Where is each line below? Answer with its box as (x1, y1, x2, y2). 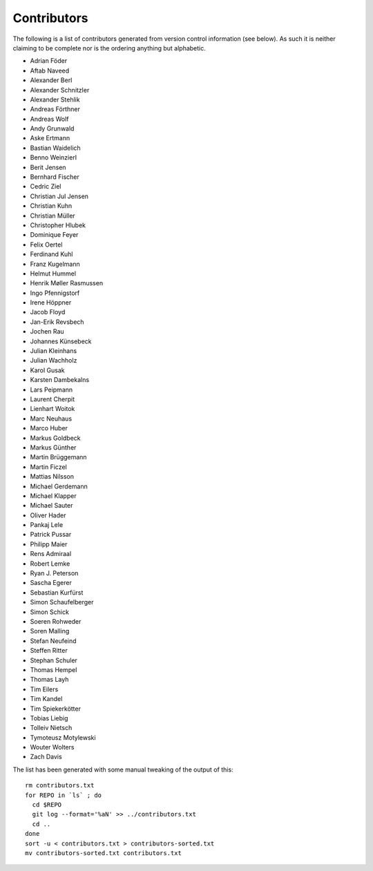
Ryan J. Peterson (30, 569, 79, 577)
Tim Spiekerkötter (30, 705, 81, 713)
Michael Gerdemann (30, 482, 88, 490)
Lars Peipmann (30, 385, 73, 394)
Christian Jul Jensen (30, 192, 89, 200)
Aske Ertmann (30, 134, 70, 142)
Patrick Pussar (30, 530, 72, 539)
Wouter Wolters (30, 743, 75, 752)
